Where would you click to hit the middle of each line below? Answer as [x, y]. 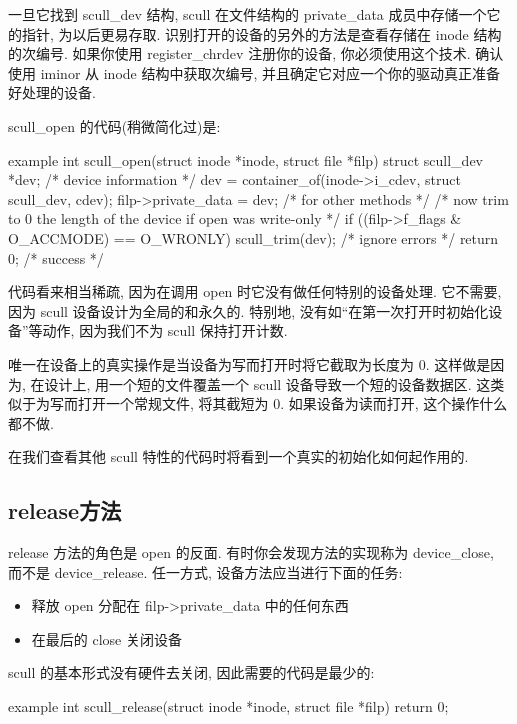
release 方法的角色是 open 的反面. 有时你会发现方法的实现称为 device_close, [251, 552]
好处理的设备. [52, 92]
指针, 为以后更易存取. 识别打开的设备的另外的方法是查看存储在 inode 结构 [261, 33]
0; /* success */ [56, 257]
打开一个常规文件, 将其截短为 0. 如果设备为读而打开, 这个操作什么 [292, 403]
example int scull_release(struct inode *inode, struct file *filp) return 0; [228, 706]
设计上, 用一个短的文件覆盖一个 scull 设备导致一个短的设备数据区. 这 [267, 383]
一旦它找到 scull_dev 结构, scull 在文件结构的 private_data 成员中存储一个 [247, 14]
